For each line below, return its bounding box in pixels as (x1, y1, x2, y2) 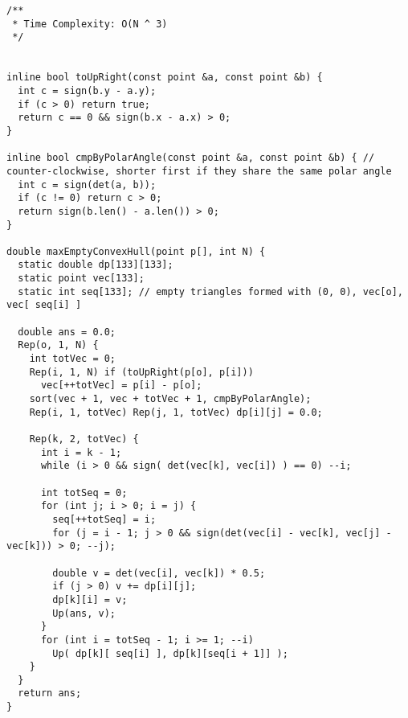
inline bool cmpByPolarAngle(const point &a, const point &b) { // (6, 152, 375, 164)
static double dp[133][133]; (18, 259, 173, 271)
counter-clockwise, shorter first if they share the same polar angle (6, 165, 392, 177)
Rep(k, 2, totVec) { (29, 433, 139, 445)
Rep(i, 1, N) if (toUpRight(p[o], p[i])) (29, 366, 254, 378)
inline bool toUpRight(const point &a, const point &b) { (6, 72, 323, 84)
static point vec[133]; (18, 273, 145, 285)
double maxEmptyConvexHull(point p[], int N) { (6, 245, 266, 257)
